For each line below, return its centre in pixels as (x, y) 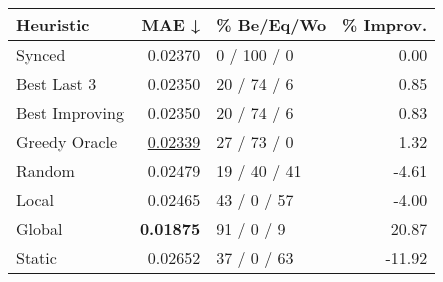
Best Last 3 (56, 83)
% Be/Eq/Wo (271, 24)
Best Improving (70, 112)
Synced (41, 54)
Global (39, 228)
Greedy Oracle (67, 141)
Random (45, 170)
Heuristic (53, 24)
